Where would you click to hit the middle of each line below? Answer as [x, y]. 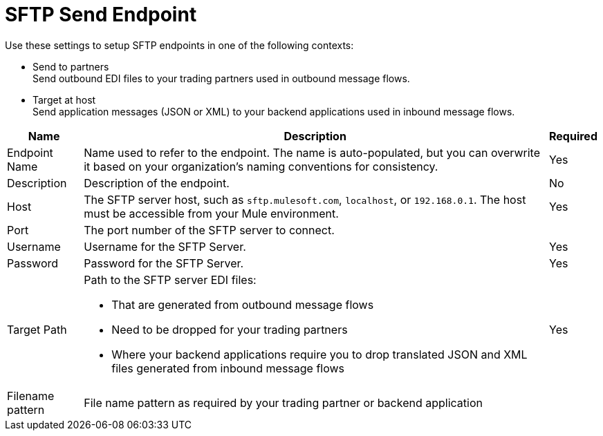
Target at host [64, 99]
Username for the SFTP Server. [165, 246]
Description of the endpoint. [157, 183]
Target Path [37, 329]
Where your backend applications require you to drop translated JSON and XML [319, 354]
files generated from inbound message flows [228, 368]
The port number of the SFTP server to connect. [209, 230]
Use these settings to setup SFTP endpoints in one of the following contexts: [179, 45]
